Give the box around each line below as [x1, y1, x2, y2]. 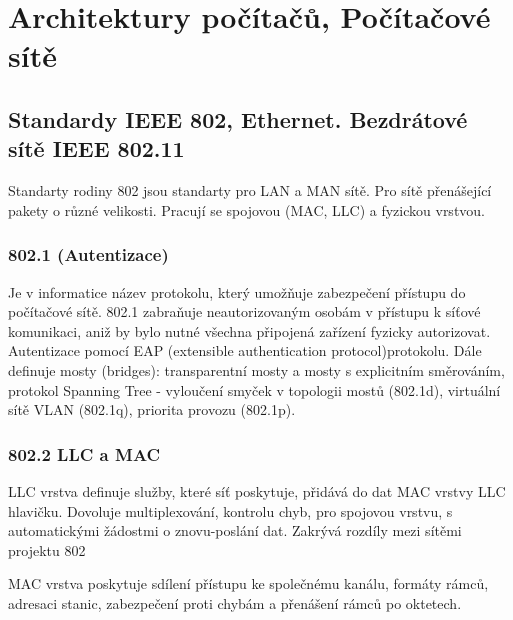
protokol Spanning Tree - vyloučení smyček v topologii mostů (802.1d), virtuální [8, 379, 501, 400]
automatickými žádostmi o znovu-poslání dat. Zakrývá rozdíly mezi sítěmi [8, 520, 462, 541]
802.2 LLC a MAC [8, 441, 161, 466]
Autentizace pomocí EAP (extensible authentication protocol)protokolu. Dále [8, 340, 482, 361]
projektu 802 [8, 539, 86, 560]
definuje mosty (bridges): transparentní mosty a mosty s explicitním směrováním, [8, 359, 505, 380]
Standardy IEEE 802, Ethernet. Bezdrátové [8, 103, 468, 134]
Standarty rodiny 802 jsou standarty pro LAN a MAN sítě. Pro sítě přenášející [8, 180, 492, 201]
